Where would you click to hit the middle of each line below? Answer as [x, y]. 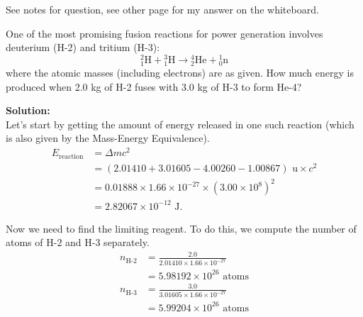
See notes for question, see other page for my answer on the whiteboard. [162, 9]
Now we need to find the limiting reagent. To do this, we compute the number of [181, 228]
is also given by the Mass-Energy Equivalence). [108, 138]
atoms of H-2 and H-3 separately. [78, 242]
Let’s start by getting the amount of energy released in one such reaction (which [180, 124]
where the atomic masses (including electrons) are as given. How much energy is [180, 73]
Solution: [28, 110]
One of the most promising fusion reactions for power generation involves [164, 33]
